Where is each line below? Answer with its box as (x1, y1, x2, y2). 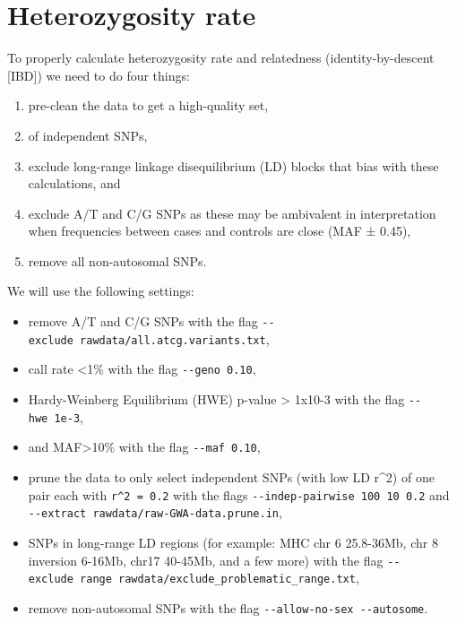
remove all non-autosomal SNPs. (28, 251, 207, 270)
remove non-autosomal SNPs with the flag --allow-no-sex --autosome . (28, 598, 428, 617)
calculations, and (28, 174, 121, 193)
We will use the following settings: (7, 281, 194, 300)
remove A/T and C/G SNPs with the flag (28, 312, 258, 331)
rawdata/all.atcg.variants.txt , (80, 329, 270, 348)
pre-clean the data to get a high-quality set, (28, 96, 269, 115)
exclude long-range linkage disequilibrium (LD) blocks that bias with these (28, 156, 439, 175)
